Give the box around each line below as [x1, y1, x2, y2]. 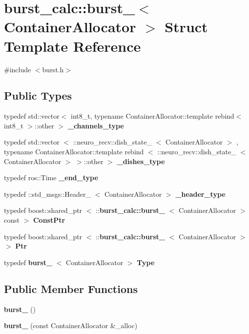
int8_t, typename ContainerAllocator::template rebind [71, 111, 234, 121]
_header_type [175, 188, 226, 199]
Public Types [4, 88, 72, 103]
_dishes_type [117, 156, 165, 166]
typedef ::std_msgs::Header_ [4, 188, 91, 199]
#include [4, 64, 31, 74]
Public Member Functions [4, 281, 138, 296]
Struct [165, 17, 208, 37]
